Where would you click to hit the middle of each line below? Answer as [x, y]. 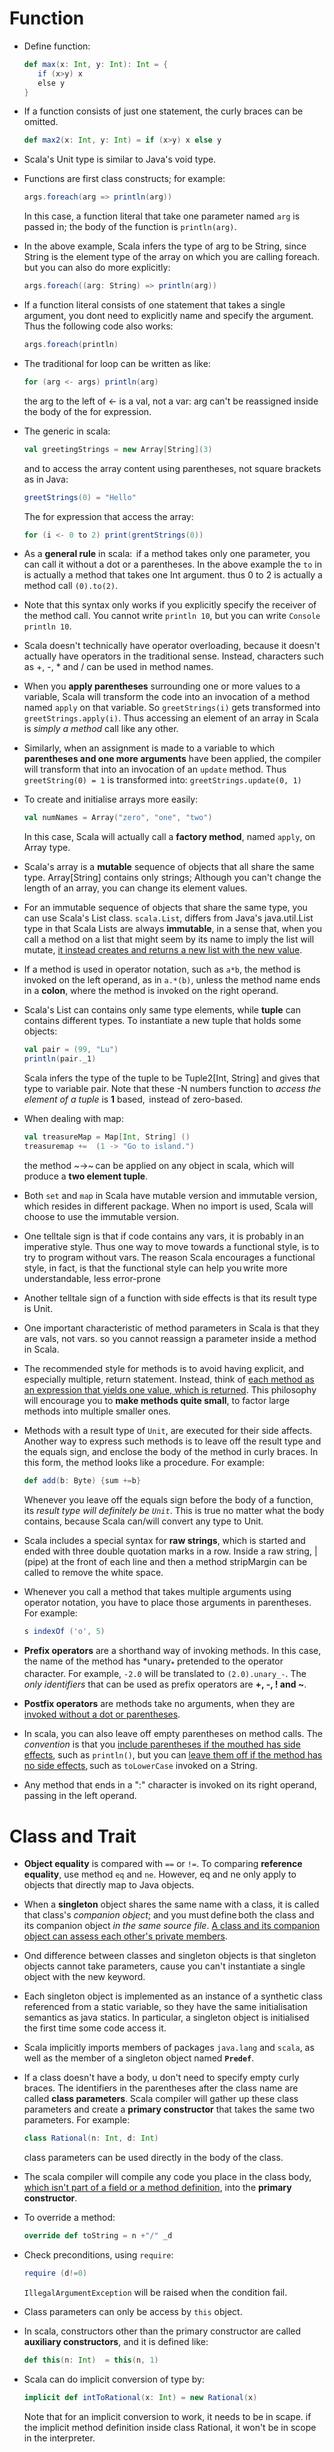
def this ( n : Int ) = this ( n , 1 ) [91, 2360]
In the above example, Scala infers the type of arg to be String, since [165, 246]
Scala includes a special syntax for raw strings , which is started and [164, 1540]
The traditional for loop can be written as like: [117, 363]
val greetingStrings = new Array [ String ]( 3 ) [118, 449]
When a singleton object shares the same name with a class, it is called [171, 1904]
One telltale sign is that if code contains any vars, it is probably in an [164, 1236]
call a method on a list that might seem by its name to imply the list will [169, 939]
